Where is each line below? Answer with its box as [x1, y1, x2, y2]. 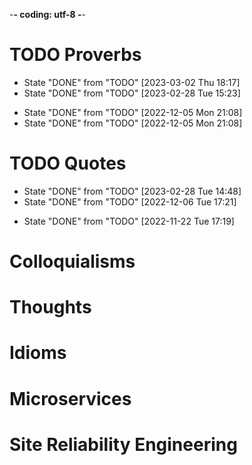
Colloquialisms [9, 250, 136, 273]
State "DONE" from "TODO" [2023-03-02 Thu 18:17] [23, 76, 241, 88]
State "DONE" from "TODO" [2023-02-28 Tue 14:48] [23, 185, 242, 197]
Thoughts [9, 296, 92, 319]
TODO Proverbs [9, 44, 142, 66]
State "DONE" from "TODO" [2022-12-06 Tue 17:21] [23, 195, 237, 208]
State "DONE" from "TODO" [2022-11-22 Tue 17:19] [23, 215, 235, 227]
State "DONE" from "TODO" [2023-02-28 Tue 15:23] [23, 87, 241, 99]
